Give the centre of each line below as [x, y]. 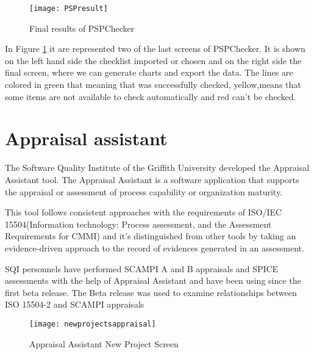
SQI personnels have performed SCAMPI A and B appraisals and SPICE [142, 268]
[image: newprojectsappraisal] [93, 324]
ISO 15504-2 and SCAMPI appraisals [75, 304]
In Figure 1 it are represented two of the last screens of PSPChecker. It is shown [155, 49]
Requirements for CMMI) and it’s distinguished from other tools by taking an [151, 236]
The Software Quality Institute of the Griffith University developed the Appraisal [157, 168]
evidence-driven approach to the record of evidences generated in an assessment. [155, 247]
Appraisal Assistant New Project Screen [104, 343]
